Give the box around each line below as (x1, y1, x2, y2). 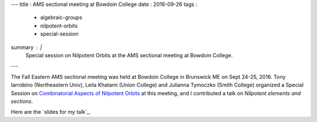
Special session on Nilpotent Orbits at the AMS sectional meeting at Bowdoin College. (25, 51, 233, 58)
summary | (11, 44, 42, 51)
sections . (11, 97, 33, 104)
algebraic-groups (40, 14, 82, 21)
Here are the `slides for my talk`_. (11, 109, 91, 116)
